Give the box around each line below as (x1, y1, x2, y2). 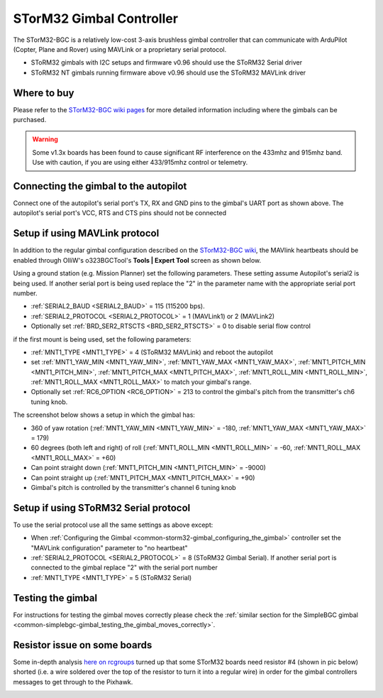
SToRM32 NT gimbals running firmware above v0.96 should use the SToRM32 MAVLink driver (30, 68, 306, 77)
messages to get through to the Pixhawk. (13, 677, 133, 686)
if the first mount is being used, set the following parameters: (13, 334, 191, 344)
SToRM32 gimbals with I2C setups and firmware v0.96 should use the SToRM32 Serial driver (30, 58, 303, 67)
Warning (32, 135, 58, 143)
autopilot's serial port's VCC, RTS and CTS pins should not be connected (13, 209, 227, 217)
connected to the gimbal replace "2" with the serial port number (30, 563, 218, 572)
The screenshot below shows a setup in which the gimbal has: (13, 410, 195, 419)
